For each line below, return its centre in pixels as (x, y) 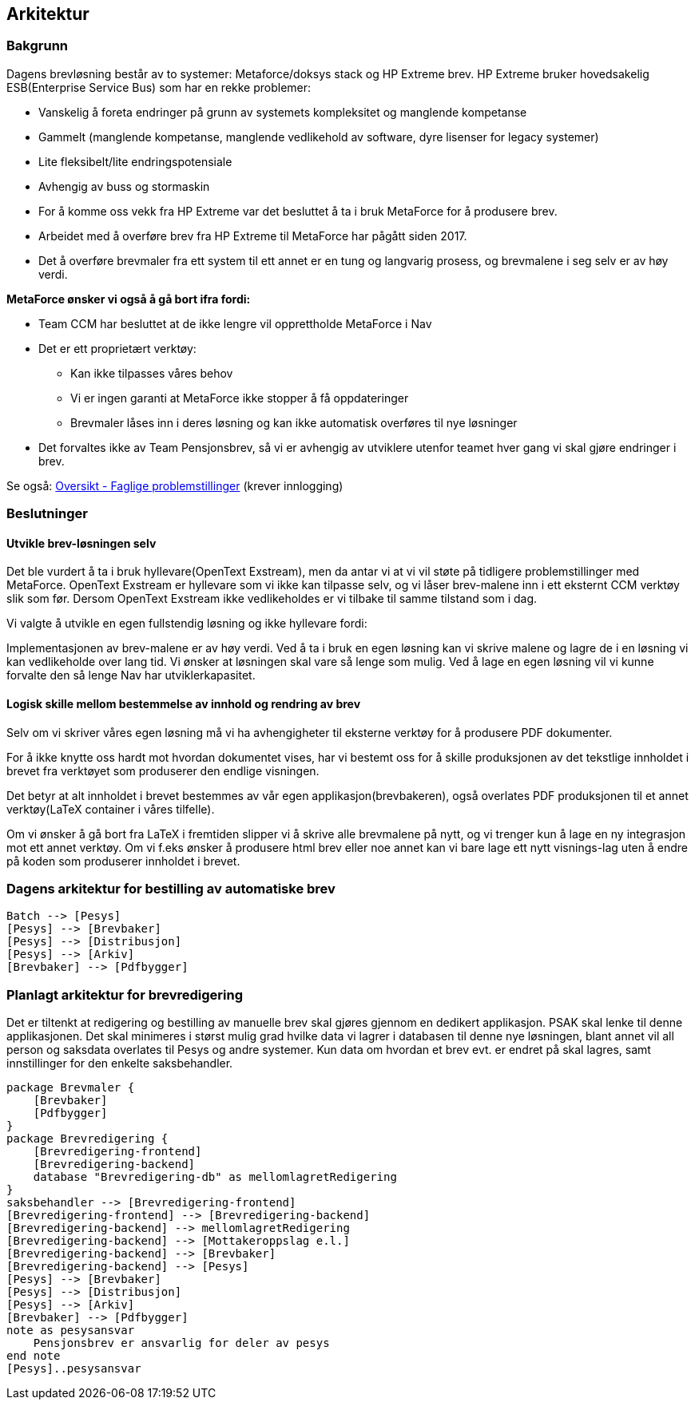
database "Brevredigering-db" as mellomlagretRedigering (215, 1177)
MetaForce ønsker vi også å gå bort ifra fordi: (129, 299)
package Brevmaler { (71, 1088)
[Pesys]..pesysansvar (74, 1369)
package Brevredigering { (87, 1139)
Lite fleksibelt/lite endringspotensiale (135, 161)
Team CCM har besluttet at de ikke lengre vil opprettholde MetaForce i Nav (235, 323)
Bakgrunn (37, 46)
